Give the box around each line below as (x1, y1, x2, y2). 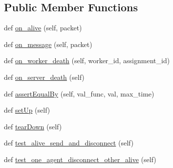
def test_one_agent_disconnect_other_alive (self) (4, 154, 156, 164)
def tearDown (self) (4, 121, 62, 131)
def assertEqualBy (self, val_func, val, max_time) (4, 88, 154, 98)
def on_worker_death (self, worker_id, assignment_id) (4, 55, 170, 66)
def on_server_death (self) (4, 72, 85, 82)
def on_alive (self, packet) (4, 23, 82, 33)
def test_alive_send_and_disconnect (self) (4, 138, 134, 148)
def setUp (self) (4, 105, 50, 115)
